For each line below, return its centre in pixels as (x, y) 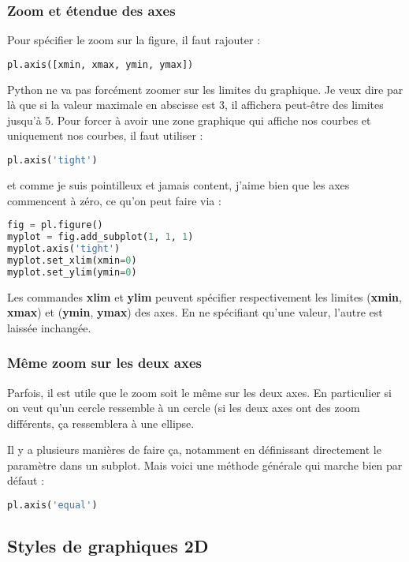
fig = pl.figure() (55, 225)
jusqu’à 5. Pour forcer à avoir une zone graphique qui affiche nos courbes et (189, 120)
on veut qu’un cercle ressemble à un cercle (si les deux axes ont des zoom (184, 408)
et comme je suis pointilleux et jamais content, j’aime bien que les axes (178, 184)
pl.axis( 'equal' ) (52, 506)
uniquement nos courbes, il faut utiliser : (105, 135)
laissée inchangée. (49, 327)
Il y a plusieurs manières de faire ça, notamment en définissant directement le (194, 450)
